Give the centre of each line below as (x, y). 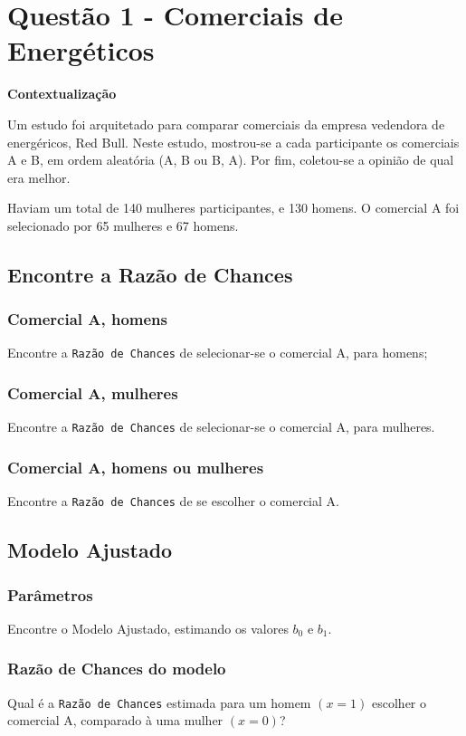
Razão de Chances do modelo (117, 669)
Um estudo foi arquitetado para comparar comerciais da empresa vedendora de (226, 124)
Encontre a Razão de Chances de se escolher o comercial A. (173, 501)
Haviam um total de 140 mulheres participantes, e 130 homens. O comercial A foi (233, 208)
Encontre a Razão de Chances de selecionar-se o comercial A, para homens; (218, 353)
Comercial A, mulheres (93, 393)
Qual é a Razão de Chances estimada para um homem (159, 702)
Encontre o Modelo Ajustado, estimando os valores (148, 628)
